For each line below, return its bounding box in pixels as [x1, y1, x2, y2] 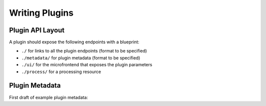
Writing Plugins [9, 7, 74, 18]
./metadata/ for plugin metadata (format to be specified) [21, 54, 140, 61]
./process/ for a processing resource [21, 69, 101, 75]
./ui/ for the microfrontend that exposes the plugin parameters [21, 62, 153, 68]
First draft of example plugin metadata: [9, 94, 88, 100]
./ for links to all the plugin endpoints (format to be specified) [21, 48, 147, 54]
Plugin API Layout [9, 26, 65, 34]
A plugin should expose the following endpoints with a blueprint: [9, 39, 140, 45]
